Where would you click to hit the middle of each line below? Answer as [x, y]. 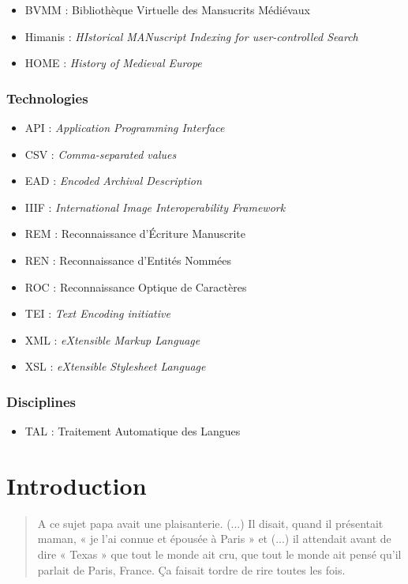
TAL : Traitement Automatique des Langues [133, 431]
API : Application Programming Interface [125, 127]
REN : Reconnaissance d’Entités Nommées [128, 260]
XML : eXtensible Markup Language [112, 339]
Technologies [47, 98]
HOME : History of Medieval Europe [113, 63]
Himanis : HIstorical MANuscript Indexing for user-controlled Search [191, 36]
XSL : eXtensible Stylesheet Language [115, 366]
